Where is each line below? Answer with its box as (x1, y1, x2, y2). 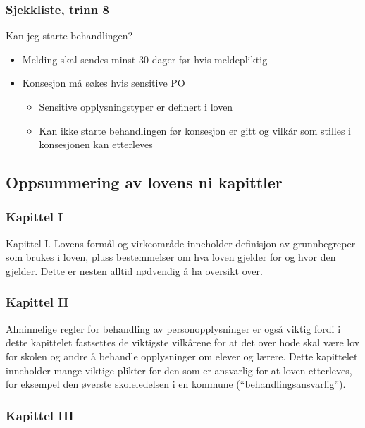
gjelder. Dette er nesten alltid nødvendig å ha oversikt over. (6, 263, 263, 278)
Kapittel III (6, 406, 74, 424)
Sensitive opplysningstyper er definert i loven (39, 99, 233, 114)
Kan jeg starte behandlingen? (6, 28, 133, 43)
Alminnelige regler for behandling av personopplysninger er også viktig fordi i (6, 321, 341, 336)
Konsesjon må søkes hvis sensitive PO (22, 75, 185, 90)
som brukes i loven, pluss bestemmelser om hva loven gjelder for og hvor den (6, 250, 336, 264)
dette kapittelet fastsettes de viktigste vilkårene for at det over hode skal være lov (6, 335, 360, 350)
